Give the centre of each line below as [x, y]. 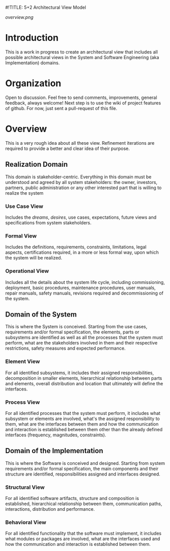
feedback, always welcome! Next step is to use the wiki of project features [83, 103]
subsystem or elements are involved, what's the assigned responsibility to [82, 418]
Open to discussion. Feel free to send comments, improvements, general [81, 97]
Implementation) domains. [32, 63]
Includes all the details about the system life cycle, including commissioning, [85, 282]
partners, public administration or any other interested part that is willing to [83, 188]
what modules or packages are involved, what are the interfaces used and [83, 539]
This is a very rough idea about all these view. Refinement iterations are [80, 143]
